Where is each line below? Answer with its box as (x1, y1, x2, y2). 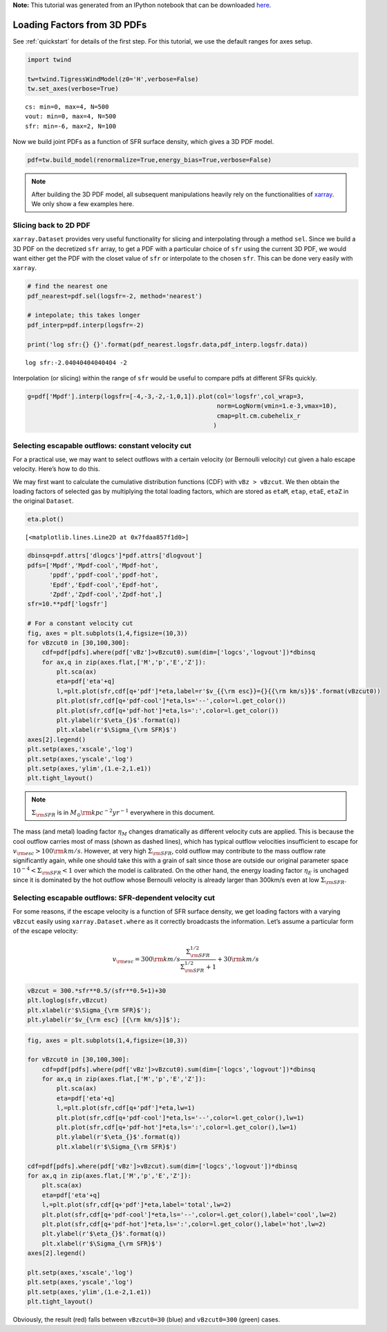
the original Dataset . (12, 497, 74, 505)
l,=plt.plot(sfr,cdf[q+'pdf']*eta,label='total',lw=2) (41, 1201, 232, 1209)
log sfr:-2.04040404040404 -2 (25, 358, 128, 367)
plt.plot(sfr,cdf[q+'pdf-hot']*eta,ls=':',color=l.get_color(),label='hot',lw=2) (41, 1220, 326, 1228)
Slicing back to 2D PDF (12, 220, 91, 230)
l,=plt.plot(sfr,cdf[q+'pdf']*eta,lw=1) (56, 1104, 196, 1112)
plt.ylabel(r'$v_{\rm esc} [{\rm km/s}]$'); (27, 1015, 181, 1024)
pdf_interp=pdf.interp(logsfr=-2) (27, 321, 144, 329)
